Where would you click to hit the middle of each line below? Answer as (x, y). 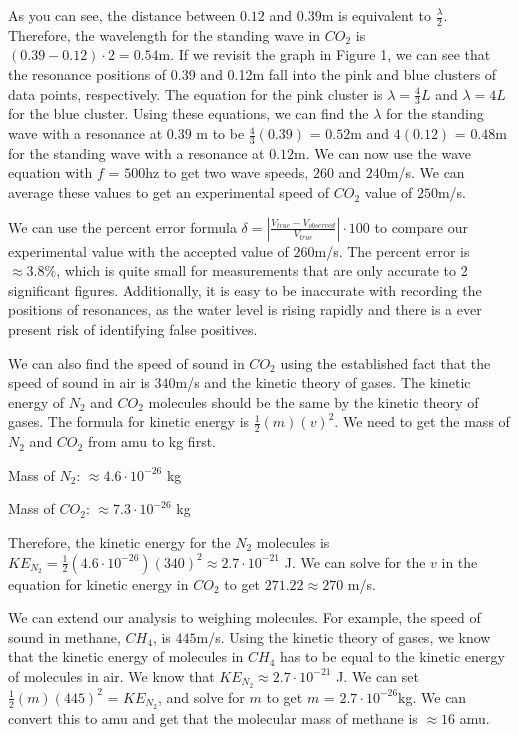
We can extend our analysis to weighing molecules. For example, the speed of (244, 617)
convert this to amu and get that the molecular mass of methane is (213, 717)
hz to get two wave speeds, (227, 172)
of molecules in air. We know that (111, 675)
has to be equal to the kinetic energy (392, 656)
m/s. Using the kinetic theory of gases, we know (343, 636)
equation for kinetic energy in (98, 583)
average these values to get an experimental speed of (169, 192)
